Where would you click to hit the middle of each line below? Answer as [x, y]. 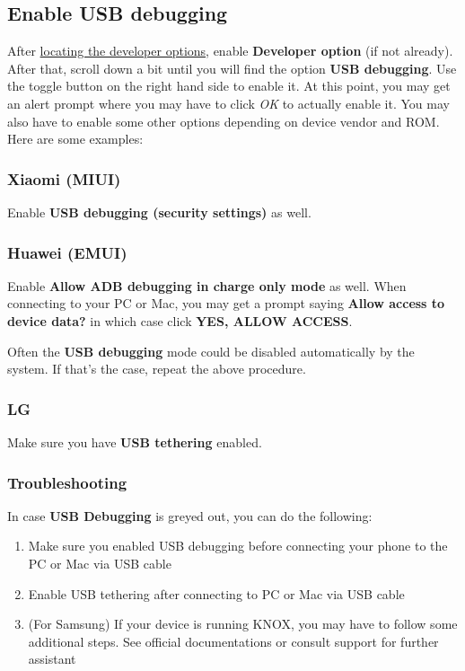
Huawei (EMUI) [67, 252]
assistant [52, 659]
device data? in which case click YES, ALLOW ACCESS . [180, 320]
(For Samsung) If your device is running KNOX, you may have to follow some [243, 624]
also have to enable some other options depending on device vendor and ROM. [224, 121]
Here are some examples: [75, 139]
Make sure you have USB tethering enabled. [135, 441]
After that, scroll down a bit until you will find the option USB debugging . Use [232, 68]
